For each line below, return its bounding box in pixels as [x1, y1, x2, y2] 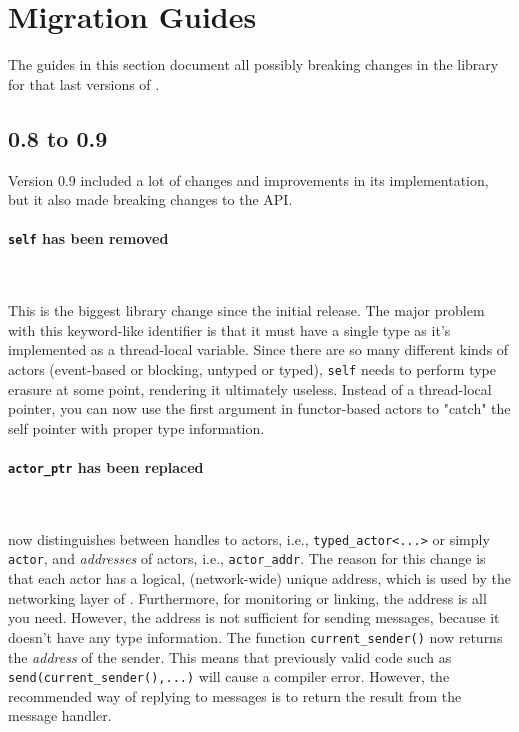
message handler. [8, 705, 112, 726]
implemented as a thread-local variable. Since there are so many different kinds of [8, 339, 509, 360]
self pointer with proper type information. [8, 417, 265, 438]
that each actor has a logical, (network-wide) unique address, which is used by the [8, 568, 511, 589]
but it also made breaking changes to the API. [8, 189, 293, 210]
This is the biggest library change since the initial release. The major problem [8, 300, 485, 321]
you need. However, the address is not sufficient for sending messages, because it [8, 607, 500, 628]
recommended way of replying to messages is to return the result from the [8, 685, 462, 706]
